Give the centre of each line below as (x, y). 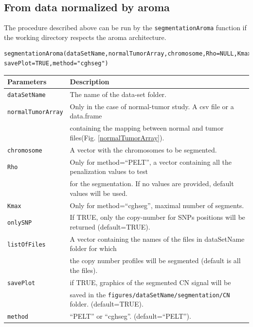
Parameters (27, 82)
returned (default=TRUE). (110, 227)
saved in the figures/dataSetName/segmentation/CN (150, 294)
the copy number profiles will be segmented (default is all (155, 260)
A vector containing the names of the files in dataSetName (157, 239)
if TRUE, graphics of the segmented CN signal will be (150, 282)
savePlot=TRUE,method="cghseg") (56, 64)
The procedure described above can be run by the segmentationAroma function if (125, 28)
